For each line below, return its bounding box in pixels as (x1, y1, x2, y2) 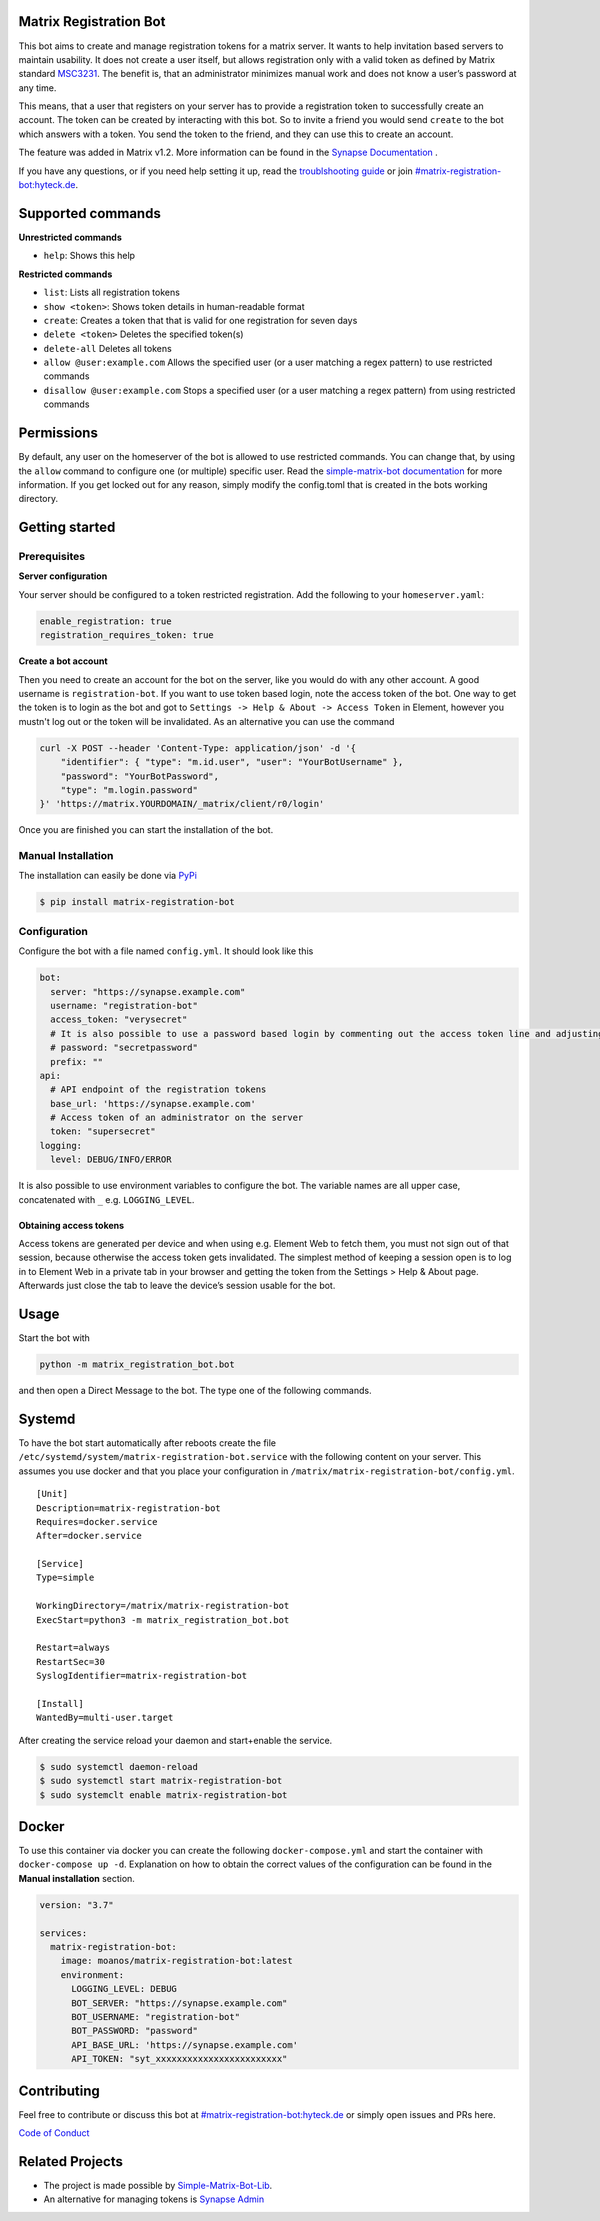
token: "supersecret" (50, 1126, 157, 1137)
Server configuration (18, 570, 108, 582)
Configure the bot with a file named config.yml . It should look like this (18, 945, 314, 957)
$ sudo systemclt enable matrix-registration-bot (39, 1789, 288, 1800)
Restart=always (36, 1642, 111, 1654)
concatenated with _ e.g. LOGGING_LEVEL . (18, 1193, 195, 1205)
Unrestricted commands (18, 231, 122, 243)
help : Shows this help (43, 250, 135, 262)
